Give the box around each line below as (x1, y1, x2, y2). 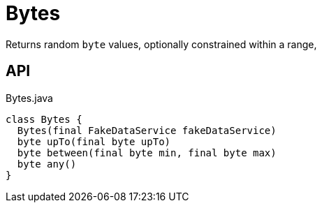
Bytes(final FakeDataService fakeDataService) (17, 124, 277, 136)
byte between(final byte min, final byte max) (17, 147, 277, 158)
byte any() (17, 158, 77, 170)
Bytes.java (6, 91, 53, 104)
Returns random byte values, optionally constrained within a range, (6, 38, 317, 50)
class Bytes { (6, 113, 82, 125)
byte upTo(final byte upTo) (17, 135, 171, 147)
